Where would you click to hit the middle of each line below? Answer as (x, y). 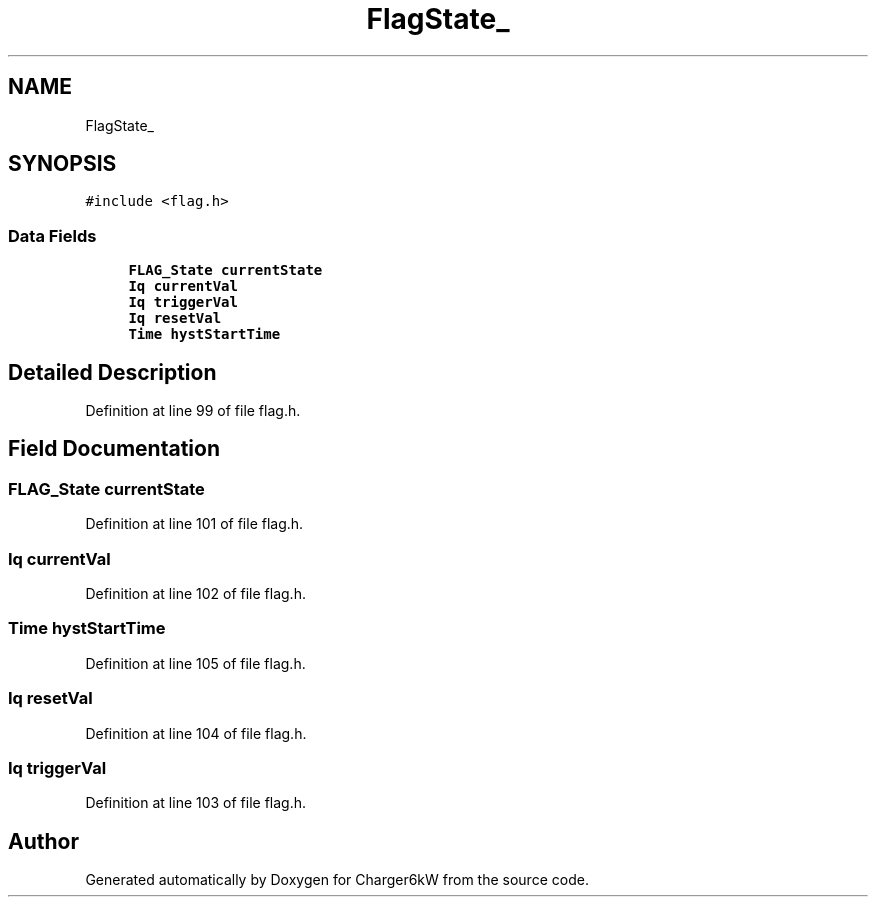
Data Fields (52, 235)
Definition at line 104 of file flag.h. (196, 733)
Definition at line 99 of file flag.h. (193, 411)
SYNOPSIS (62, 164)
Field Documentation (114, 449)
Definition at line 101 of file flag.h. (194, 524)
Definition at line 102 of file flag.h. (195, 593)
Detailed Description (112, 372)
